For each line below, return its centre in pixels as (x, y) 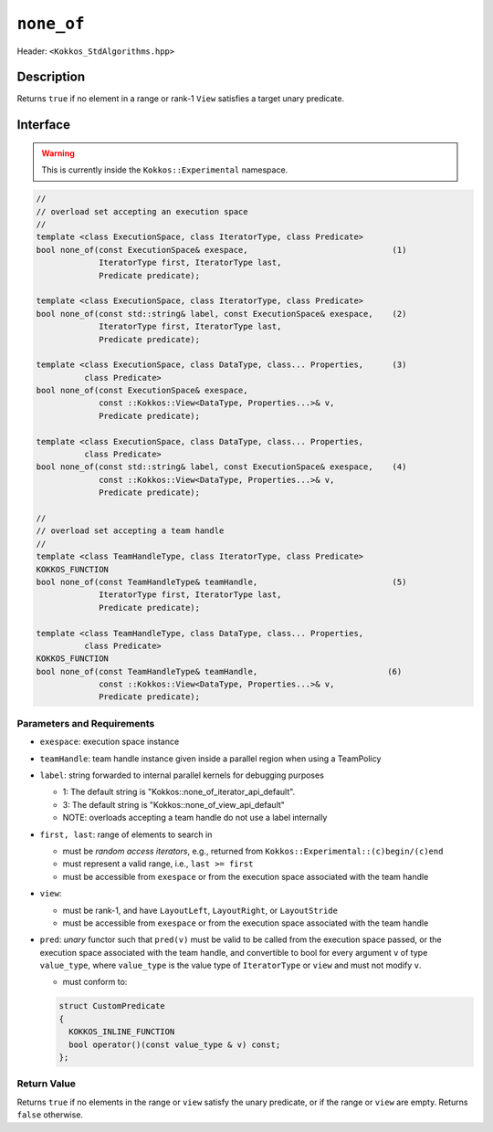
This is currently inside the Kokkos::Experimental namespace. (165, 170)
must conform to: (95, 982)
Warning (58, 153)
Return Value (47, 1084)
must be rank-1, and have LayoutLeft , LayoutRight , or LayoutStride (200, 910)
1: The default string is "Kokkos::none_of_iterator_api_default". (179, 792)
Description (51, 77)
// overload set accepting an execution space (142, 211)
